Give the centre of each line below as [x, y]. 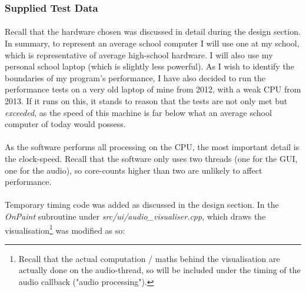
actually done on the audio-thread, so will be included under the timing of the [159, 270]
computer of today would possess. [65, 124]
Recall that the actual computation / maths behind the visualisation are [149, 258]
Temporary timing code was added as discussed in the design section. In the [142, 205]
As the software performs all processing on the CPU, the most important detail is [152, 147]
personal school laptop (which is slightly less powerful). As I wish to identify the [149, 66]
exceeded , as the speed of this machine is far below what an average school [138, 112]
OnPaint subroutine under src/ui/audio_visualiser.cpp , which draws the [135, 216]
